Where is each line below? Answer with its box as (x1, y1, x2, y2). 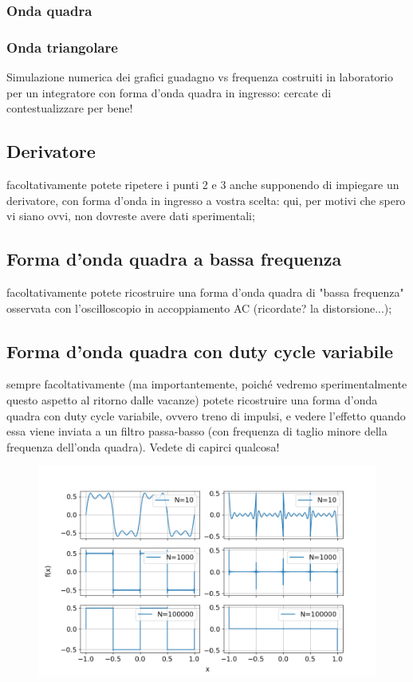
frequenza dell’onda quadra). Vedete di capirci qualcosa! (6, 438, 280, 455)
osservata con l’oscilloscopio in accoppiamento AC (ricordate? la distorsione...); (6, 299, 392, 316)
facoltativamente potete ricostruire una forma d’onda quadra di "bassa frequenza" (6, 284, 404, 301)
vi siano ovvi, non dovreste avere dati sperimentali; (6, 207, 255, 224)
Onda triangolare (6, 37, 118, 57)
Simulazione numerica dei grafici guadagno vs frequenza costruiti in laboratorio (6, 69, 393, 85)
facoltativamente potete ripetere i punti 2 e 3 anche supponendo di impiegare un (6, 176, 399, 193)
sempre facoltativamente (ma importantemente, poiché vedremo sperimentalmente (6, 376, 407, 392)
